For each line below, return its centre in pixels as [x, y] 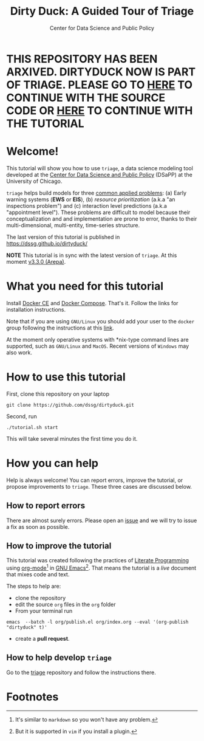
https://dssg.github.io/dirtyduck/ [47, 243]
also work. [19, 352]
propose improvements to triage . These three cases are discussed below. [99, 486]
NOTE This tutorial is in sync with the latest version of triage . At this [92, 255]
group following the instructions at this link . [60, 328]
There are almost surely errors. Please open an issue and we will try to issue [102, 520]
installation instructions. [36, 309]
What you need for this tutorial [85, 286]
